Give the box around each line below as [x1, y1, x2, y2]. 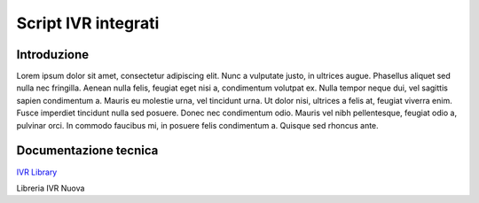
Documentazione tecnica [16, 143, 159, 159]
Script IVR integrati [16, 13, 160, 33]
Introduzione [16, 47, 90, 62]
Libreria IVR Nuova [16, 183, 85, 193]
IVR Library [16, 167, 58, 177]
